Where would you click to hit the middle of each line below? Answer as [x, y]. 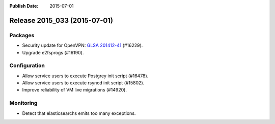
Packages [22, 35]
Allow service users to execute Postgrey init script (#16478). [85, 76]
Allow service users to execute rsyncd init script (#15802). [83, 83]
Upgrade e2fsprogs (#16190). [53, 52]
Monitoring [23, 103]
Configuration [27, 66]
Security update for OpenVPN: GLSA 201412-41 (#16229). [82, 45]
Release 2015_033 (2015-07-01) [61, 20]
